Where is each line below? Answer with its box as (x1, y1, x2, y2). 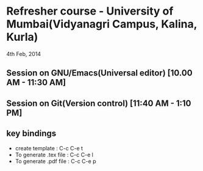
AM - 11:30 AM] (6, 77, 66, 88)
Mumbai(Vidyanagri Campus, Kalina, (6, 17, 197, 31)
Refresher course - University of (6, 4, 174, 18)
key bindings (6, 128, 57, 139)
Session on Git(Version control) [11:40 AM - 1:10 (6, 98, 191, 108)
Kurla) (6, 30, 38, 44)
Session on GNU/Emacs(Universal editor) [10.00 (6, 68, 193, 79)
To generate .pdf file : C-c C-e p (15, 157, 96, 165)
